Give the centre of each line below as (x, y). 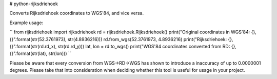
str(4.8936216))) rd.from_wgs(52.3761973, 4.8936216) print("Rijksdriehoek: (147, 39)
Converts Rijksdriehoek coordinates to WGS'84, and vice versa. (77, 13)
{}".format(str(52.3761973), (38, 39)
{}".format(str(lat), (28, 53)
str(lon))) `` (60, 53)
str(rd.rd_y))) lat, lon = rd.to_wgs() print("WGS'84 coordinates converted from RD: (144, 46)
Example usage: (26, 23)
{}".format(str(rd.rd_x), (33, 46)
